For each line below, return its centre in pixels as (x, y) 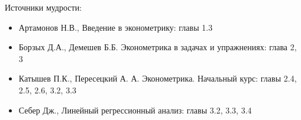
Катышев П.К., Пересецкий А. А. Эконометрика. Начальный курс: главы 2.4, (158, 78)
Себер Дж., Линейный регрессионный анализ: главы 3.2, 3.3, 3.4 (135, 110)
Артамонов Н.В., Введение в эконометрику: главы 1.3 (116, 27)
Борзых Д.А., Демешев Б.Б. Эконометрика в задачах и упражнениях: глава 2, (158, 47)
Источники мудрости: (43, 7)
